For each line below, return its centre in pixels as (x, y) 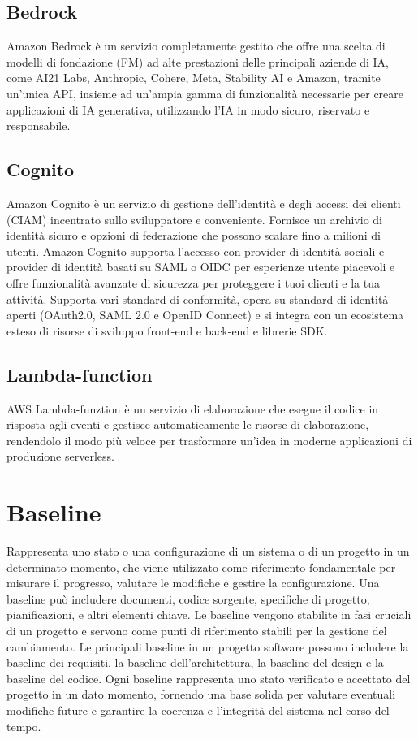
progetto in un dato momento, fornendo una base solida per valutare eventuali (201, 694)
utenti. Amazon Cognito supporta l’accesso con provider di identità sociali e (196, 251)
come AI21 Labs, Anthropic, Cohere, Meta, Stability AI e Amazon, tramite (194, 78)
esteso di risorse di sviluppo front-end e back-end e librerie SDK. (167, 330)
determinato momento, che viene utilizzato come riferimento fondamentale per (201, 567)
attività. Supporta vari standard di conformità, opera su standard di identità (198, 299)
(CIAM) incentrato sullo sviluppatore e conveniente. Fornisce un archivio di (194, 219)
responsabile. (39, 125)
